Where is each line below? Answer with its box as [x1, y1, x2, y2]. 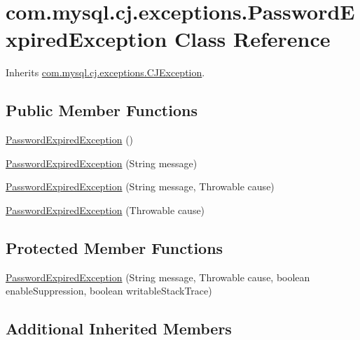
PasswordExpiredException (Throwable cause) [6, 202, 205, 217]
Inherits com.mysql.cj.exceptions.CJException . [6, 65, 205, 80]
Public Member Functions [6, 99, 198, 121]
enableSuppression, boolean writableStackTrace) [6, 283, 212, 298]
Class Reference [174, 24, 331, 53]
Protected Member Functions [6, 236, 223, 258]
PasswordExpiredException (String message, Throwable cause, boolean [6, 269, 310, 284]
